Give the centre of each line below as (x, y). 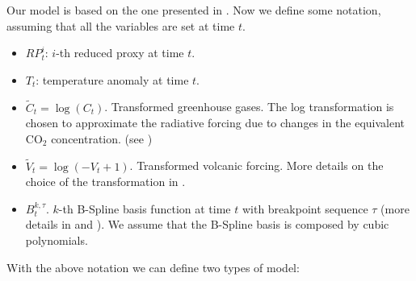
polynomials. (57, 240)
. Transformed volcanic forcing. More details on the (256, 165)
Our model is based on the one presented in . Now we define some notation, (194, 10)
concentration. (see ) (102, 138)
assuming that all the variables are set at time (121, 25)
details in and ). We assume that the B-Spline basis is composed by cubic (207, 224)
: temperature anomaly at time (112, 79)
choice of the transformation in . (105, 182)
